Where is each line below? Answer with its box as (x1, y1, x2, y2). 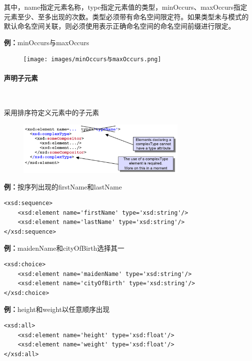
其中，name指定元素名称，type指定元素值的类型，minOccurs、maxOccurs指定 (4, 2, 248, 12)
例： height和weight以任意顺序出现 (4, 304, 110, 314)
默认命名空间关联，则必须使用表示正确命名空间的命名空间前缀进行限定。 (4, 21, 235, 31)
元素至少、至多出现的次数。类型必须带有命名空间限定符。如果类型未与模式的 (4, 11, 249, 21)
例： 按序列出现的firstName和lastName (4, 181, 122, 191)
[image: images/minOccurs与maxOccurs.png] (23, 56, 161, 63)
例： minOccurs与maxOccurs (4, 37, 89, 47)
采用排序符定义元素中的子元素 (4, 107, 99, 118)
